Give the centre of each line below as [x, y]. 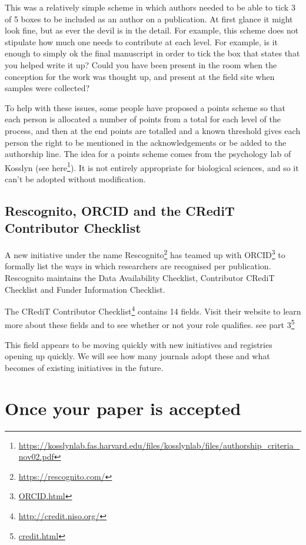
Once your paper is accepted [123, 408]
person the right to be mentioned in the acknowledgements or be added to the [146, 142]
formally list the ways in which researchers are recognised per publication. [138, 266]
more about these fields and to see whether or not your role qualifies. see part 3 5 [150, 324]
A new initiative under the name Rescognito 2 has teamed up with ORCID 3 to [145, 254]
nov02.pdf [36, 457]
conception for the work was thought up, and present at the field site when [140, 76]
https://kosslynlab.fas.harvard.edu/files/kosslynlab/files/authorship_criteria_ [159, 445]
